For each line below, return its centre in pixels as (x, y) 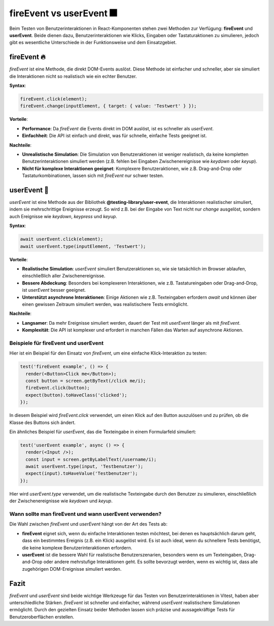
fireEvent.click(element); (54, 99)
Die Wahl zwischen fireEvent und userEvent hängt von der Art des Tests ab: (88, 524)
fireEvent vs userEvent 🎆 (63, 13)
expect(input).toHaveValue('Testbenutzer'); (82, 474)
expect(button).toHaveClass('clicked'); (76, 395)
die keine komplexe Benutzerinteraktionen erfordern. (77, 547)
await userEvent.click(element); (62, 239)
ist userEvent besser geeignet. (54, 290)
